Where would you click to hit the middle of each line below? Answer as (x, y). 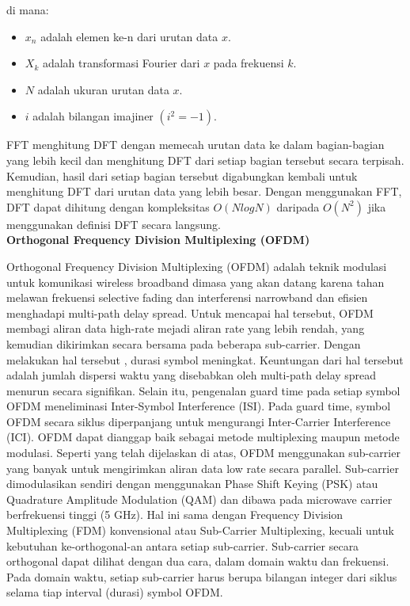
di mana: (28, 10)
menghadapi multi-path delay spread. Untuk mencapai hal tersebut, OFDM (190, 313)
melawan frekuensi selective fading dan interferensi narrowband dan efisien (187, 297)
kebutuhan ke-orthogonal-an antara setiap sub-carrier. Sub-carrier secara (183, 545)
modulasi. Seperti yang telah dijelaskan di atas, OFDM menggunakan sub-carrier (203, 453)
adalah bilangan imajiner (93, 116)
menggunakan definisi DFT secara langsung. (114, 224)
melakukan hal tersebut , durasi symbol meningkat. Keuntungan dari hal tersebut (205, 359)
